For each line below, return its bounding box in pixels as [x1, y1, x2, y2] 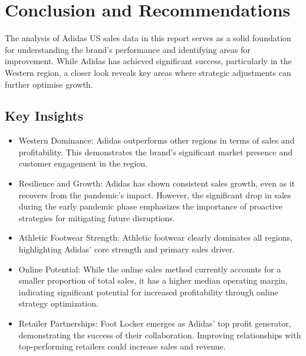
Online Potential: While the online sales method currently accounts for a [18, 262, 281, 275]
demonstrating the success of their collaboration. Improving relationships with [18, 328, 301, 341]
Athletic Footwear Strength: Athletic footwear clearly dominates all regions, [18, 231, 292, 244]
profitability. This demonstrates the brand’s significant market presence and [18, 145, 293, 158]
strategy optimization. [18, 297, 98, 310]
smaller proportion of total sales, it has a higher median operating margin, [18, 274, 288, 287]
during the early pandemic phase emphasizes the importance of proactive [18, 200, 283, 212]
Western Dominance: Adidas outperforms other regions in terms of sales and [18, 134, 295, 147]
